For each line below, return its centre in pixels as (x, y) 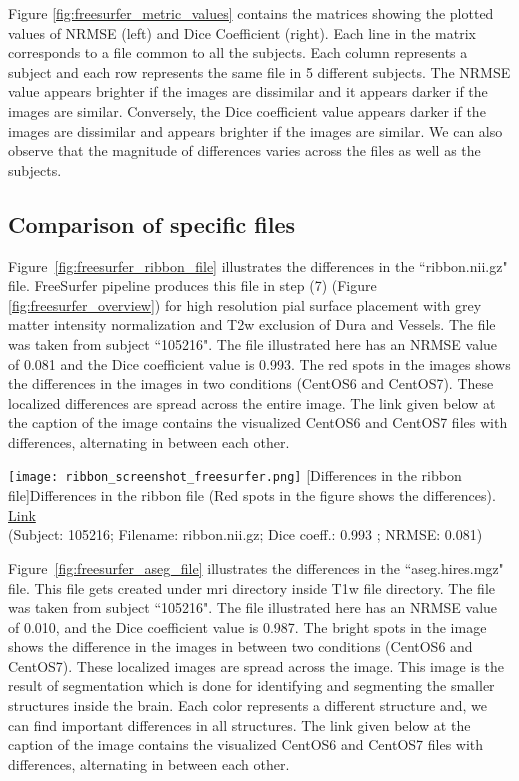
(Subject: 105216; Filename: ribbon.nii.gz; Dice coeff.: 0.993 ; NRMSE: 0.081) (245, 534)
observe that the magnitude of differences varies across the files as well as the (244, 150)
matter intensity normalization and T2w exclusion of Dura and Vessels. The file (252, 324)
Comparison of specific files (152, 223)
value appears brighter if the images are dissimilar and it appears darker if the (248, 91)
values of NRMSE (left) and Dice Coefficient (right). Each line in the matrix (242, 32)
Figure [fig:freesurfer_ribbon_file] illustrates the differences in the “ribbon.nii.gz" (258, 265)
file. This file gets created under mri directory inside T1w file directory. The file (251, 587)
